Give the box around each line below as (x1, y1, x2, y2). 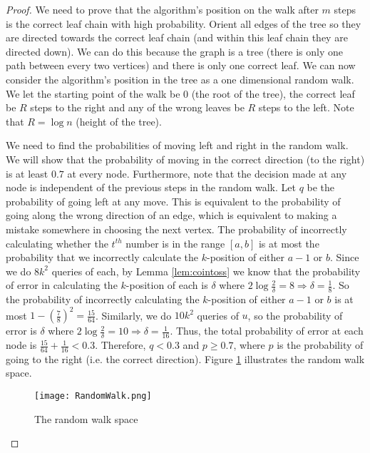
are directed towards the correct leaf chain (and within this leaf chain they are (6, 30, 348, 45)
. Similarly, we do (95, 307, 172, 322)
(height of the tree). (76, 113, 162, 128)
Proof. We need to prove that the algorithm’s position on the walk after (6, 2, 319, 16)
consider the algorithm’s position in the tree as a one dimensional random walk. (6, 71, 354, 86)
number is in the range (125, 235, 225, 250)
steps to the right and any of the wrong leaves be (30, 100, 245, 115)
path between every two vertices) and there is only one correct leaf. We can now (6, 58, 356, 73)
